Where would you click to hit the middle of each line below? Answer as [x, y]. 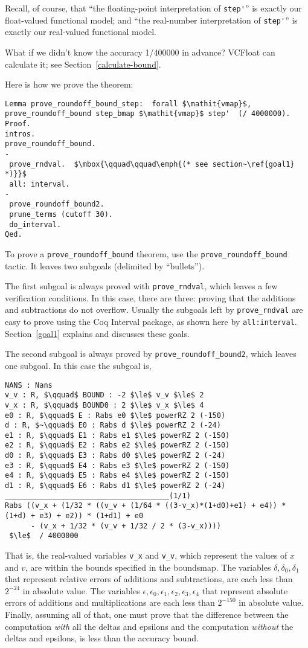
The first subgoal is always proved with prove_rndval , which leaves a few [141, 286]
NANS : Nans [29, 385]
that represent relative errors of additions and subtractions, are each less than [149, 579]
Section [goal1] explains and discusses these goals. [97, 333]
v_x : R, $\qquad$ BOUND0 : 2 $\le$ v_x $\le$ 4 [104, 405]
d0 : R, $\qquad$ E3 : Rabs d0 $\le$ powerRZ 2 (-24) [115, 456]
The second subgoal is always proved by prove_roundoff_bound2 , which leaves [151, 354]
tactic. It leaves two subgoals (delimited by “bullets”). [105, 265]
